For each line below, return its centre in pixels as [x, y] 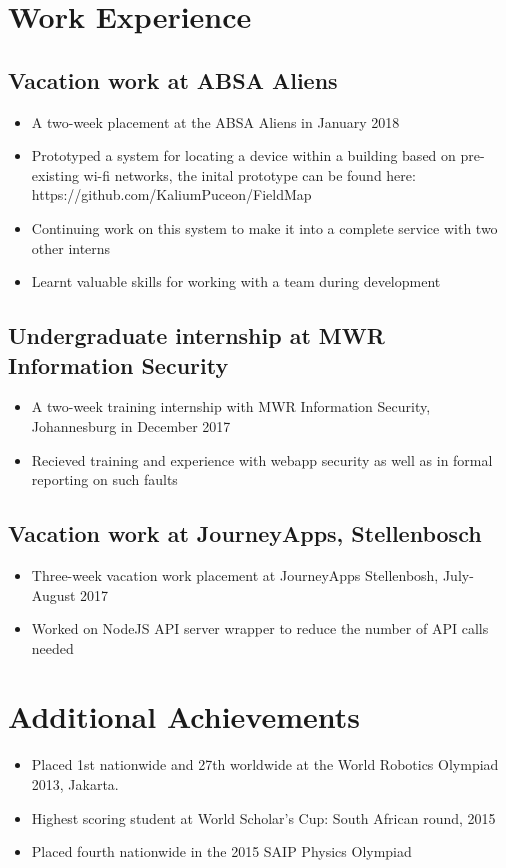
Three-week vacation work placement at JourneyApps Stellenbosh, [235, 574]
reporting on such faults [104, 479]
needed [52, 647]
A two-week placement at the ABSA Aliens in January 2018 [215, 121]
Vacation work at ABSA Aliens [173, 79]
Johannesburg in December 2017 [131, 425]
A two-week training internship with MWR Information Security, [231, 406]
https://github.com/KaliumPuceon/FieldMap [171, 194]
